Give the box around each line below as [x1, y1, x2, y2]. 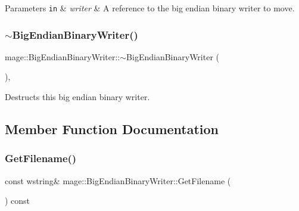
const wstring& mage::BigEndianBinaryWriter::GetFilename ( [5, 174, 231, 187]
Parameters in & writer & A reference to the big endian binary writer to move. [5, 2, 295, 14]
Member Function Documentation [5, 120, 219, 138]
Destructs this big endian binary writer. [5, 91, 150, 103]
